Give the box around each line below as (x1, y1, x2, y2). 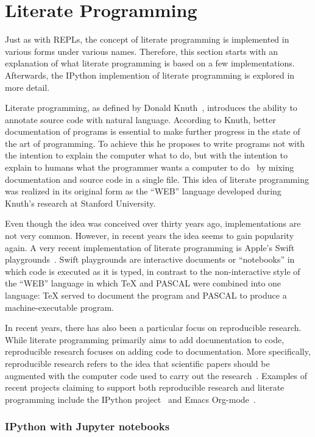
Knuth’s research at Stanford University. (5, 196, 156, 209)
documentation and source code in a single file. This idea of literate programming (5, 172, 309, 185)
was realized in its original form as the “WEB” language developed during (5, 185, 281, 197)
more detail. (5, 80, 50, 93)
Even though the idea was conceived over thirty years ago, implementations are (5, 217, 301, 230)
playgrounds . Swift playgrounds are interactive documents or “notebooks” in (5, 253, 295, 266)
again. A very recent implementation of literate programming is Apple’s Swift (5, 241, 295, 254)
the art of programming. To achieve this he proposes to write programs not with (5, 137, 305, 149)
